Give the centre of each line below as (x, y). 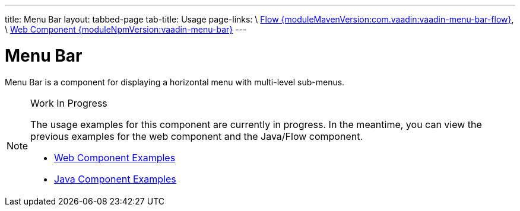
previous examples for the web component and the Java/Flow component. (197, 136)
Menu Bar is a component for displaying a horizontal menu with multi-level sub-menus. (175, 82)
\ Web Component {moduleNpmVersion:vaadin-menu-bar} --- (126, 29)
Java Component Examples (115, 179)
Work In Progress (69, 103)
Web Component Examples (115, 157)
